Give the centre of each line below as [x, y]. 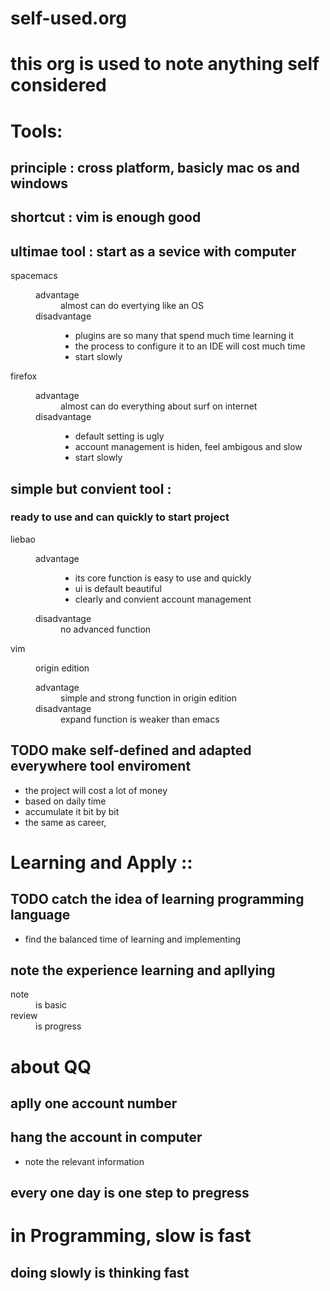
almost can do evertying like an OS [132, 306]
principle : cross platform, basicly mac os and [155, 167]
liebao [23, 539]
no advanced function [106, 629]
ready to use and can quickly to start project [120, 517]
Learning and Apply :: [101, 862]
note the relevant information [84, 1161]
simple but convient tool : [91, 488]
